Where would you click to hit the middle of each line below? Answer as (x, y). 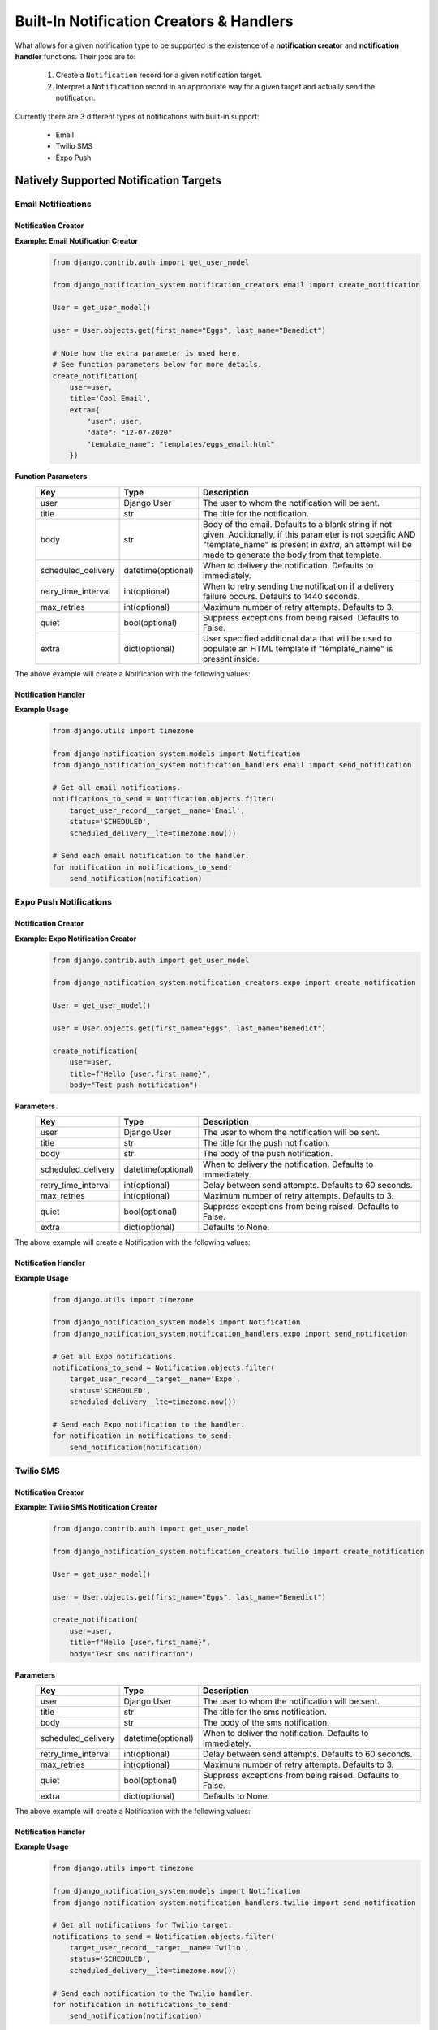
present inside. (231, 659)
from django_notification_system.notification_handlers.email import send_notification (232, 765)
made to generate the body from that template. (292, 555)
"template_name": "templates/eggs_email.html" (180, 444)
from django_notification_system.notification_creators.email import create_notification (236, 285)
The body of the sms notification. (266, 1722)
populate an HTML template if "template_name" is (298, 648)
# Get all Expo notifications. (115, 1356)
